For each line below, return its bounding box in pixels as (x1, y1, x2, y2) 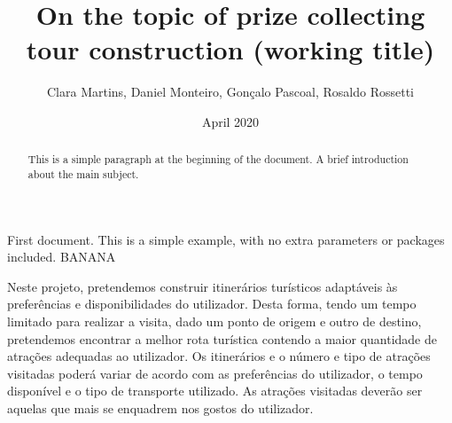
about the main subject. (27, 166, 139, 181)
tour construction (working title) (26, 31, 435, 67)
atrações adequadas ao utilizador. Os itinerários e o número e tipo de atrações (7, 347, 431, 365)
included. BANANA (7, 247, 116, 266)
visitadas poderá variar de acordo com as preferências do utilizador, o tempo (7, 364, 423, 382)
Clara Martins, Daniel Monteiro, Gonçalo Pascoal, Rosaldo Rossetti (47, 82, 414, 101)
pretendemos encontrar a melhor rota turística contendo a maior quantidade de (7, 329, 437, 348)
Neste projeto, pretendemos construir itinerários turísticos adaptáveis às (7, 277, 398, 295)
